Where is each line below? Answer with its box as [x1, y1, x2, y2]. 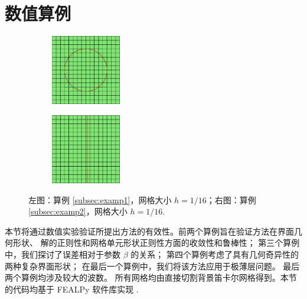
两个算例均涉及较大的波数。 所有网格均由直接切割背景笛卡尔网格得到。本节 [5, 271, 297, 284]
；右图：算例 [206, 193, 256, 206]
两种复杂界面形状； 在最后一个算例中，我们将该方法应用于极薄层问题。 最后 [5, 259, 300, 272]
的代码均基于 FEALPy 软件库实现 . [5, 282, 139, 295]
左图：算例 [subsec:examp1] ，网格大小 [28, 193, 172, 206]
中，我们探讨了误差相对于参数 [5, 248, 120, 261]
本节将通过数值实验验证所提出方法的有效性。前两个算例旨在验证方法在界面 [5, 225, 294, 237]
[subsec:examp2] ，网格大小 [28, 205, 128, 217]
